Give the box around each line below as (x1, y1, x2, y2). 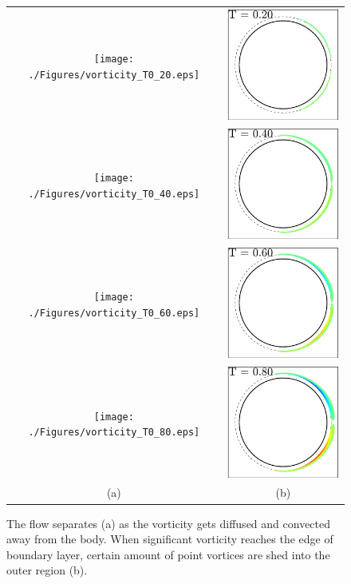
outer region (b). (6, 562, 88, 578)
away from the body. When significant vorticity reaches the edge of (6, 530, 333, 547)
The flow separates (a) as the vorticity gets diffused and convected (6, 514, 331, 531)
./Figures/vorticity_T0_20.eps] (28, 69, 200, 81)
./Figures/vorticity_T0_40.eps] (28, 188, 200, 200)
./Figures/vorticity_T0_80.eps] (28, 427, 200, 439)
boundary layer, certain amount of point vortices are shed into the (6, 546, 330, 562)
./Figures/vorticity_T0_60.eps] (28, 308, 200, 320)
